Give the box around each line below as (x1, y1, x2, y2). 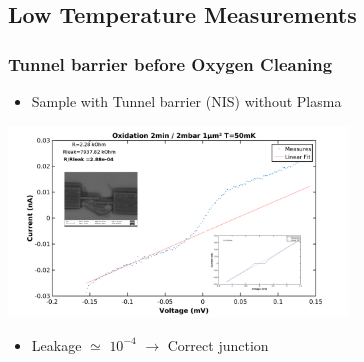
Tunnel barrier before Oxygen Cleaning (8, 51, 333, 76)
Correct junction (167, 334, 269, 355)
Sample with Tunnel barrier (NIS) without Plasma (31, 91, 342, 111)
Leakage (31, 334, 82, 355)
